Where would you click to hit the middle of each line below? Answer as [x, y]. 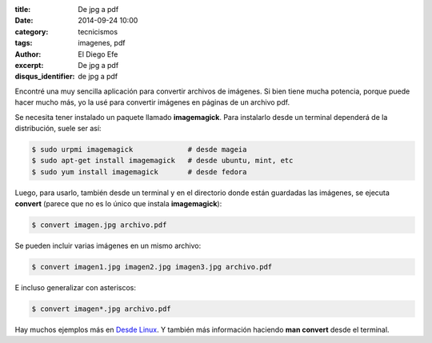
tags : [24, 43]
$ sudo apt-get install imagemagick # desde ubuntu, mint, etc [162, 161]
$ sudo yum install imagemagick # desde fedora [139, 171]
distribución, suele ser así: [58, 128]
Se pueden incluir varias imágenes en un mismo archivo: [108, 246]
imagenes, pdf [102, 43]
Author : [28, 54]
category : [32, 31]
